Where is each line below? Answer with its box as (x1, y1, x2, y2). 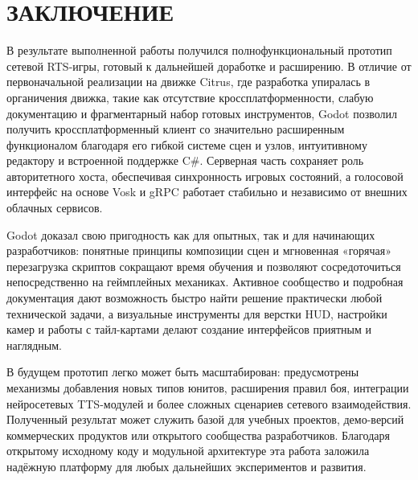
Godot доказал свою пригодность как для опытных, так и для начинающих (6, 226, 375, 243)
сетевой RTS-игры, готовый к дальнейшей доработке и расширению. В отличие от (6, 57, 412, 74)
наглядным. (6, 336, 62, 353)
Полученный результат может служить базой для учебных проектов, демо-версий (6, 411, 404, 428)
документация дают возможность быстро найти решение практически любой (6, 289, 383, 306)
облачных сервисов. (6, 199, 103, 216)
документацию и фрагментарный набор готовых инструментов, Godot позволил (6, 105, 398, 121)
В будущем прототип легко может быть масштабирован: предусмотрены (6, 363, 359, 380)
